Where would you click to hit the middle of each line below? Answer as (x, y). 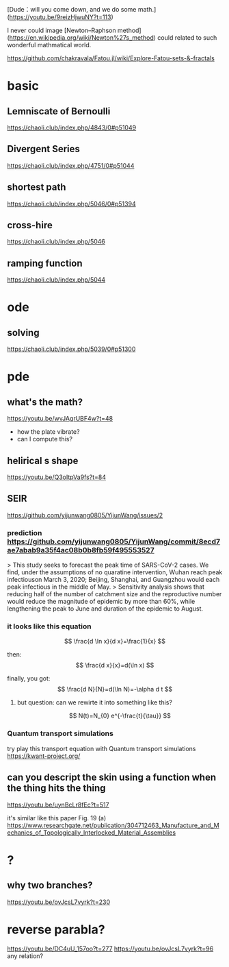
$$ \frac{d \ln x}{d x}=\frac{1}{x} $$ (115, 641)
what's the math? (45, 402)
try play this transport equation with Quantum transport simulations (102, 748)
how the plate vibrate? (48, 432)
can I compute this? (45, 439)
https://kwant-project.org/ (44, 756)
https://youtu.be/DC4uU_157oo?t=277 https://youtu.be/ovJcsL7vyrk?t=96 (110, 948)
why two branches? (50, 885)
